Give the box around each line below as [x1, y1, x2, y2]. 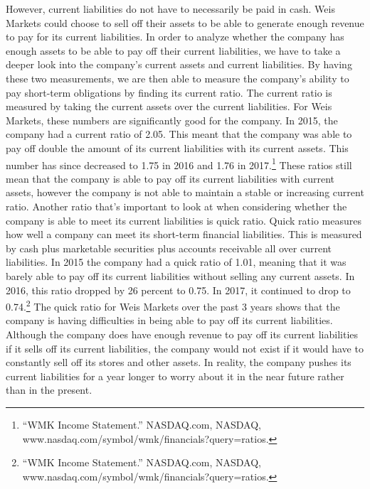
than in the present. [6, 382, 92, 397]
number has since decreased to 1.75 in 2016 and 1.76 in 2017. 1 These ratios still [6, 155, 352, 172]
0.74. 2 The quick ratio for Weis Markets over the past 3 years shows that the [6, 297, 340, 313]
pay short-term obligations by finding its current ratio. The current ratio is [6, 85, 332, 100]
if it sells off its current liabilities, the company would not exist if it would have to [6, 340, 364, 355]
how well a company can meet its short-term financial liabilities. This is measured [6, 227, 362, 242]
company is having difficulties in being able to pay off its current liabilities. [6, 313, 333, 328]
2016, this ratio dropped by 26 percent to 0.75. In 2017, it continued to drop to [6, 282, 351, 297]
